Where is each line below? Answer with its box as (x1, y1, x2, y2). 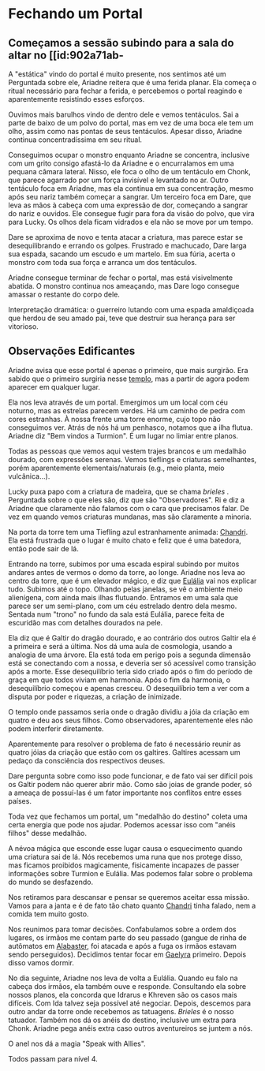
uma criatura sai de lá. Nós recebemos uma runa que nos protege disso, (8, 852, 243, 861)
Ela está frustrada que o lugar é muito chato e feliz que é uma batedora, (8, 535, 242, 545)
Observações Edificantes (8, 345, 136, 358)
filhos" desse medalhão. (8, 828, 87, 838)
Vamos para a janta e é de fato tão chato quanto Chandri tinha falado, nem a (8, 901, 256, 910)
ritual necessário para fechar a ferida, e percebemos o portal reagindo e (8, 86, 243, 95)
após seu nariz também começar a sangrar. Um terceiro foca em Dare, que (8, 192, 252, 201)
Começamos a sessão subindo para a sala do (8, 36, 234, 50)
